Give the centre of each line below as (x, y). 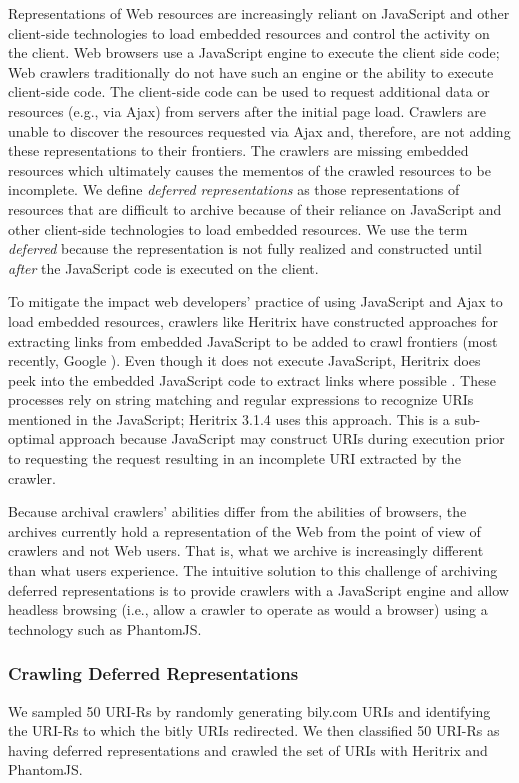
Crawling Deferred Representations (153, 673)
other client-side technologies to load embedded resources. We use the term (238, 228)
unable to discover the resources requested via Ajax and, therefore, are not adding (259, 130)
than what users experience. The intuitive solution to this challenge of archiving (253, 570)
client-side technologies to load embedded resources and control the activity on (249, 32)
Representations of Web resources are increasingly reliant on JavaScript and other (259, 13)
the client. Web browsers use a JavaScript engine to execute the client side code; (254, 52)
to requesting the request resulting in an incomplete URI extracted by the (234, 458)
